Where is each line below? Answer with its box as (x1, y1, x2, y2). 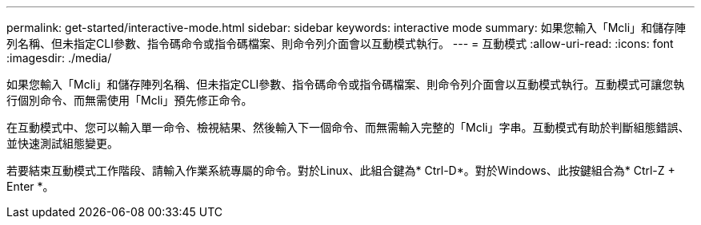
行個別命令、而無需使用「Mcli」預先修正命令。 (6, 93, 253, 107)
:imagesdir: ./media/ (6, 51, 112, 65)
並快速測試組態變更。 (6, 136, 118, 150)
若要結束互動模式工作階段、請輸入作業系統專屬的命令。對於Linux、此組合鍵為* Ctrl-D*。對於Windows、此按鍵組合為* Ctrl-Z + (6, 164, 675, 177)
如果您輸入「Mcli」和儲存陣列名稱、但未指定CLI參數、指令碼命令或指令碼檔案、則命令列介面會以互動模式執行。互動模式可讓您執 (6, 77, 685, 91)
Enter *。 (6, 180, 54, 193)
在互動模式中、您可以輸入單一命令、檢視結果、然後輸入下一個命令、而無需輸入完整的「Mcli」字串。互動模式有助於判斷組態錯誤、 (6, 120, 690, 134)
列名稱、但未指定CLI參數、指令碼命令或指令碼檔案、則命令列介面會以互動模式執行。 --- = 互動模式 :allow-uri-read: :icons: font (6, 37, 674, 50)
